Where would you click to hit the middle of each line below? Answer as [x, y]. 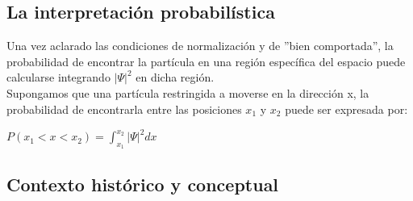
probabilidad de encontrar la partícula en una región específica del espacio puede [206, 61]
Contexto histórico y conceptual [143, 184]
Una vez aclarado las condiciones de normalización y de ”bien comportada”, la [200, 46]
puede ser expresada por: [346, 109]
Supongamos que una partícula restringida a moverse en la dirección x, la [188, 92]
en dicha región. [175, 77]
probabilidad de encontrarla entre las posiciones [124, 109]
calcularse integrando [58, 77]
